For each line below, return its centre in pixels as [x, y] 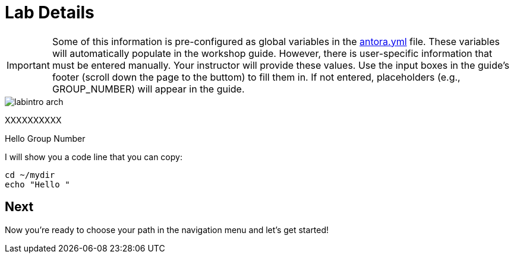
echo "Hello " [37, 184]
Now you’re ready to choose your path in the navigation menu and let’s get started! [167, 230]
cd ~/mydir [30, 175]
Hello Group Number [45, 138]
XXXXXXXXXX [33, 120]
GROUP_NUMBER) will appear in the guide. [148, 89]
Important [28, 65]
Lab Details [50, 12]
